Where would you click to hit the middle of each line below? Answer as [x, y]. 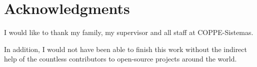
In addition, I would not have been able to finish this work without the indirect [125, 49]
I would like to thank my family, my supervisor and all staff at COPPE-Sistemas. [129, 32]
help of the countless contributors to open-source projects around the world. [120, 59]
